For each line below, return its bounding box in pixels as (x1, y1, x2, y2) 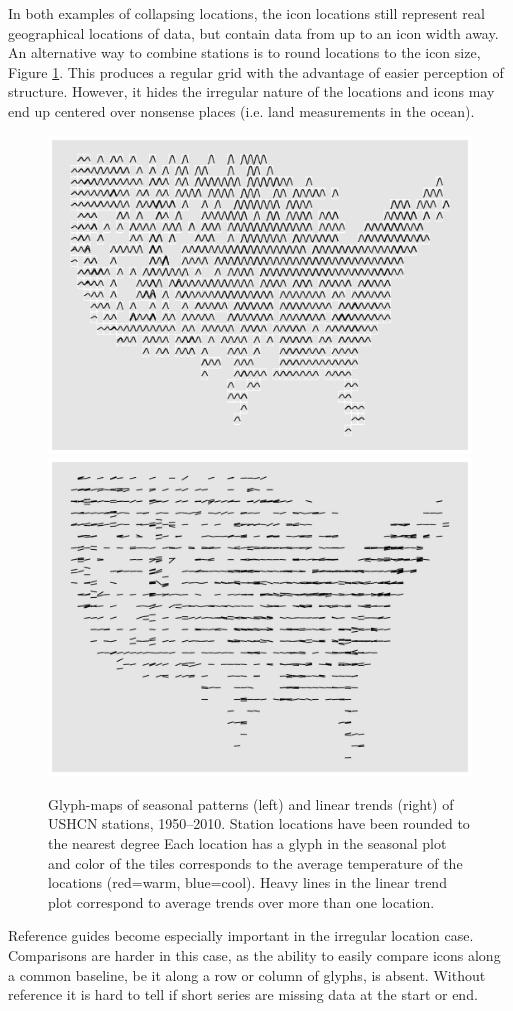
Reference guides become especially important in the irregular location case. (8, 925, 474, 946)
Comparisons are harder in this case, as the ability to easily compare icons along (8, 944, 501, 965)
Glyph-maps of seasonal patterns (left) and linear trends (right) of (48, 793, 454, 814)
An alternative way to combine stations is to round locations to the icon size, (8, 42, 481, 63)
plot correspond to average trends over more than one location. (48, 891, 435, 912)
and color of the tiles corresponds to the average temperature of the (48, 852, 463, 873)
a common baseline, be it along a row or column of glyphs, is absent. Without (8, 964, 486, 985)
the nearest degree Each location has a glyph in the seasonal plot (48, 832, 447, 853)
